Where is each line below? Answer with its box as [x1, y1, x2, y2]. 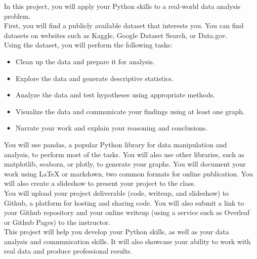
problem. [4, 10, 31, 21]
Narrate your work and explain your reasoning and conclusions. [15, 123, 208, 133]
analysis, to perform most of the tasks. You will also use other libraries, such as [4, 149, 245, 159]
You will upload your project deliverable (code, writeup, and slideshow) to [4, 187, 229, 198]
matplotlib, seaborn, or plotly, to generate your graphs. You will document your [4, 159, 246, 169]
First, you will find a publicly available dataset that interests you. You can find [4, 20, 244, 31]
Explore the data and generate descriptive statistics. [15, 73, 173, 83]
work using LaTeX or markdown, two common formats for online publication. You [4, 168, 253, 178]
